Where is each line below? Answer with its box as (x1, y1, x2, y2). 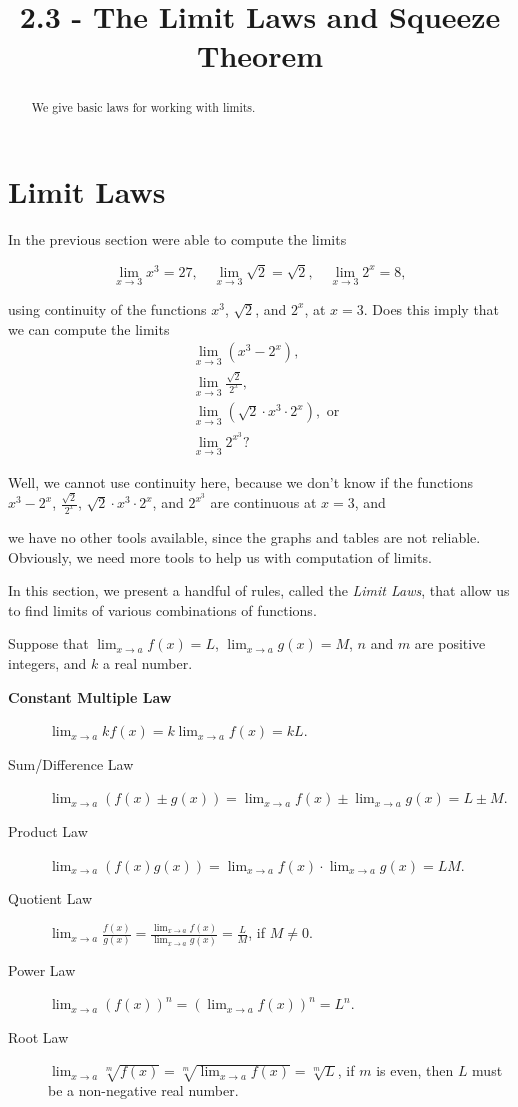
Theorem (196, 35, 323, 76)
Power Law (8, 959, 76, 980)
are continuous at (210, 492, 317, 513)
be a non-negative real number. (48, 1080, 239, 1101)
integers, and (8, 653, 87, 673)
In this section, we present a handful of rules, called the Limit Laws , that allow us (8, 580, 510, 601)
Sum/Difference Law (8, 753, 134, 774)
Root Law (8, 1026, 69, 1047)
